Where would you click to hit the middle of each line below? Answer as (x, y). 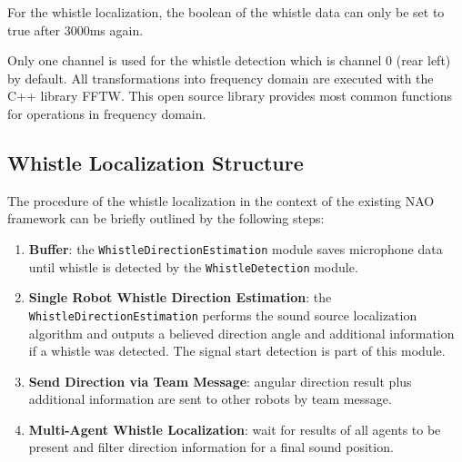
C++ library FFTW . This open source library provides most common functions (230, 96)
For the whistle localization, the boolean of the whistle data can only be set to (226, 12)
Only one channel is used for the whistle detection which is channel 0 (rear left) (229, 60)
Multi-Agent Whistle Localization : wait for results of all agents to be (235, 429)
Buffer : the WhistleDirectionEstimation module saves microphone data (236, 248)
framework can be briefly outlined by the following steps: (166, 218)
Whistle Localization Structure (156, 162)
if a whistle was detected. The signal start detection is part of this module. (237, 351)
